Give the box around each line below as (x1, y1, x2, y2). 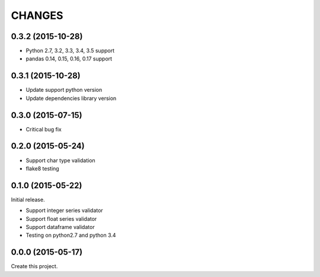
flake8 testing (25, 165, 59, 172)
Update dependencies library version (25, 95, 117, 102)
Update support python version (25, 86, 103, 94)
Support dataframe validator (25, 224, 95, 231)
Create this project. (11, 263, 58, 270)
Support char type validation (25, 157, 96, 164)
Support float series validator (25, 215, 97, 222)
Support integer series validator (25, 207, 103, 214)
